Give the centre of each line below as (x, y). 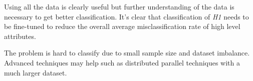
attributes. (20, 36)
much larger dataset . (36, 72)
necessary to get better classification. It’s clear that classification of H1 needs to (126, 16)
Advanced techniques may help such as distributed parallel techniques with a (122, 62)
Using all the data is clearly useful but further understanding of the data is (119, 6)
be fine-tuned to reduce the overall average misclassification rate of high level (122, 26)
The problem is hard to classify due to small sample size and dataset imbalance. (127, 53)
